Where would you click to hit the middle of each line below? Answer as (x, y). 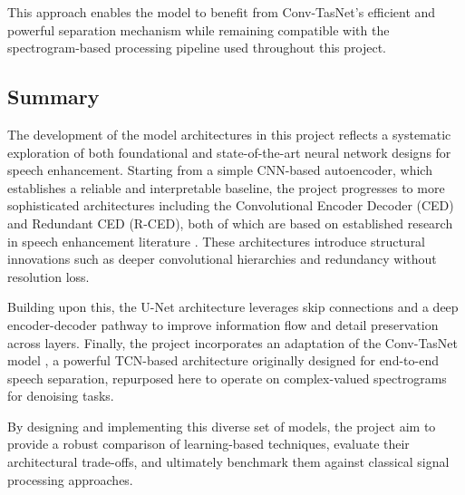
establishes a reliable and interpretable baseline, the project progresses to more (226, 187)
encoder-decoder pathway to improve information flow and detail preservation (223, 324)
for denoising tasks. (61, 396)
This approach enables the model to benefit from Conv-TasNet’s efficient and (222, 12)
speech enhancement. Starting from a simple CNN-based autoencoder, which (220, 170)
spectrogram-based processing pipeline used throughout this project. (197, 48)
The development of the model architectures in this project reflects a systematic (229, 134)
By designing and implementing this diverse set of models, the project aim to (222, 426)
